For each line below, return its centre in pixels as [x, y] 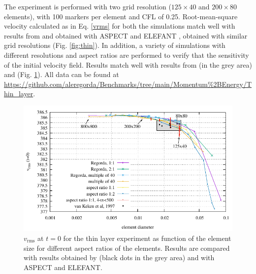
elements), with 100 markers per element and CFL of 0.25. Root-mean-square [121, 16]
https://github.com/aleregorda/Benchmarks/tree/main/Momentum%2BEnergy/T [128, 84]
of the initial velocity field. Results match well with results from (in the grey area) [128, 64]
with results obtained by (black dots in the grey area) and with [119, 257]
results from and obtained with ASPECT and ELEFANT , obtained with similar [126, 35]
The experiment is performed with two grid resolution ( [88, 6]
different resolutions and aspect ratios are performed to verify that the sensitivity [127, 55]
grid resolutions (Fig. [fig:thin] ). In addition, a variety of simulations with [115, 45]
